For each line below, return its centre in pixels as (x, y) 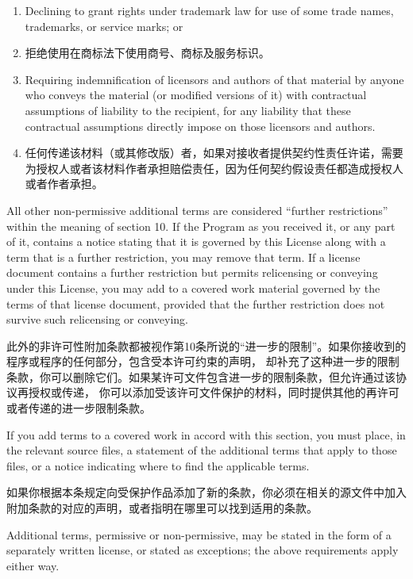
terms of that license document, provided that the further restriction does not (196, 303)
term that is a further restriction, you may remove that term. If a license (183, 257)
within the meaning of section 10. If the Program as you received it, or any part (201, 226)
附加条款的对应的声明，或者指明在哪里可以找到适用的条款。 (162, 508)
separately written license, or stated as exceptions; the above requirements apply (203, 550)
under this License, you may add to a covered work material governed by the (193, 288)
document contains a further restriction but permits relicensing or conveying (192, 272)
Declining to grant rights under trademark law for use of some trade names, (209, 10)
